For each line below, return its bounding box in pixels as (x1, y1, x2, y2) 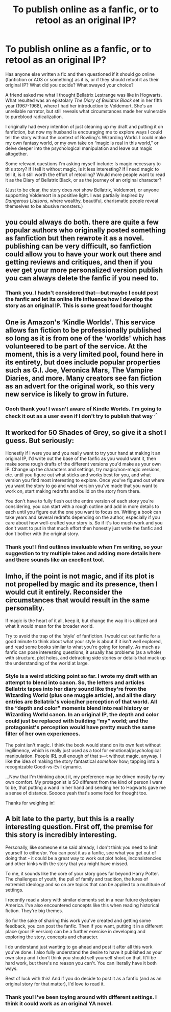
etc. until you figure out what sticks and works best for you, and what (5, 472, 151, 478)
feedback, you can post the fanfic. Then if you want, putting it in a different (5, 922, 163, 929)
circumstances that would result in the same (5, 596, 150, 605)
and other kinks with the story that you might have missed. (5, 861, 129, 867)
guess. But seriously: (5, 436, 75, 445)
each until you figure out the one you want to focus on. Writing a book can (5, 509, 162, 515)
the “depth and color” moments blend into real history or (5, 705, 149, 712)
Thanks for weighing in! (5, 800, 55, 806)
